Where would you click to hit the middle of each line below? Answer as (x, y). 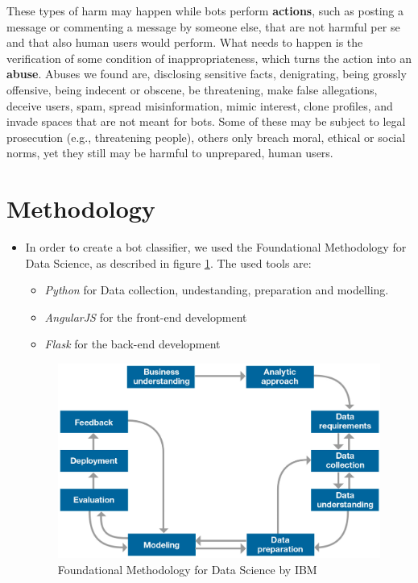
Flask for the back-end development (132, 344)
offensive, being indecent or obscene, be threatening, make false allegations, (192, 89)
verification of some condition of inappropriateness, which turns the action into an (209, 58)
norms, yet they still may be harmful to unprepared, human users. (170, 153)
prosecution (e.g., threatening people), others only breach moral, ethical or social (206, 137)
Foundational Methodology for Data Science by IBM (187, 569)
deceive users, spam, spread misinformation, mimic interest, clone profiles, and (200, 105)
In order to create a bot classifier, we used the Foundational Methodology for (216, 247)
